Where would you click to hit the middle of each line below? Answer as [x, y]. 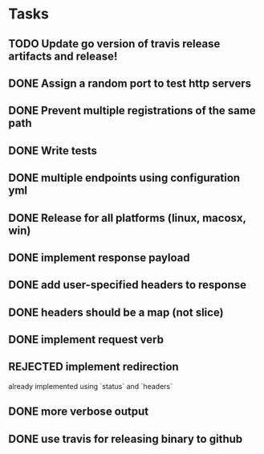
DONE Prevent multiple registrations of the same [132, 110]
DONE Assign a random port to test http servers [130, 83]
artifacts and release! [63, 56]
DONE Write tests [53, 151]
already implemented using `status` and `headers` [90, 386]
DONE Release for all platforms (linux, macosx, [127, 218]
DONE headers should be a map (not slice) [116, 312]
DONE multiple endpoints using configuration [124, 178]
